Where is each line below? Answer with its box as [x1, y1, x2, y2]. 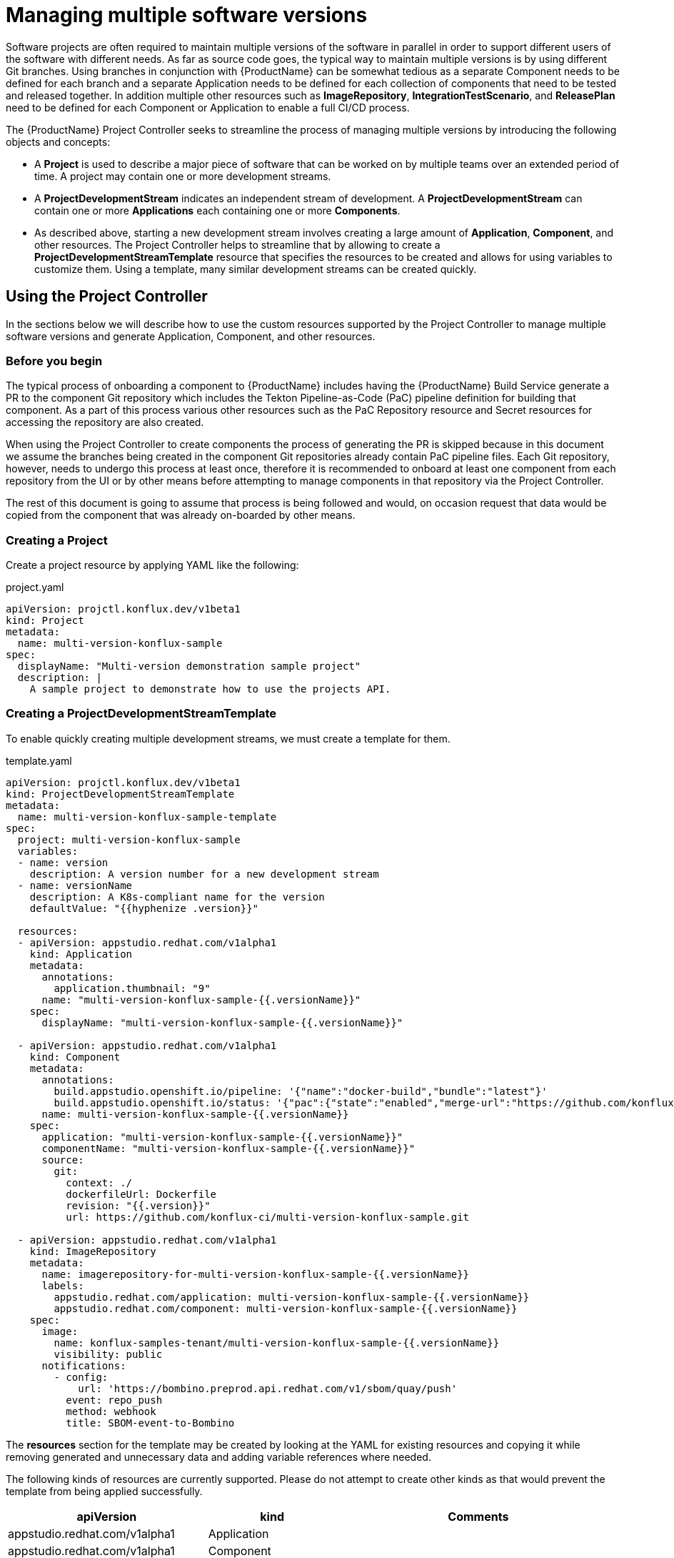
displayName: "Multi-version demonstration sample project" [17, 660, 361, 673]
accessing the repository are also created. [6, 416, 204, 429]
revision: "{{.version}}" [66, 1199, 211, 1211]
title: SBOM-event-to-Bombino [66, 1416, 235, 1429]
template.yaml [6, 754, 72, 767]
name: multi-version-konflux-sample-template [17, 810, 277, 823]
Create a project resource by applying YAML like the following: [6, 559, 299, 572]
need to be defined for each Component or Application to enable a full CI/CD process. [6, 101, 410, 114]
